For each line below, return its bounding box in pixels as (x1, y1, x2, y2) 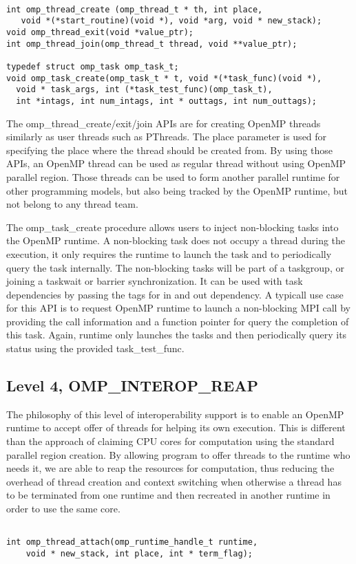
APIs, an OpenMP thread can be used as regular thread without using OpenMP (6, 156, 346, 171)
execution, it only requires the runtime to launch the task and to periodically (6, 246, 332, 261)
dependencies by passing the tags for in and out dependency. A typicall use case (6, 287, 344, 301)
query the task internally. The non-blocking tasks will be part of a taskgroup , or (6, 260, 344, 274)
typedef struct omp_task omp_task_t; (6, 61, 179, 72)
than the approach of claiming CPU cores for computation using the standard (6, 434, 335, 448)
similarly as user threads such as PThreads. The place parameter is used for (6, 129, 327, 144)
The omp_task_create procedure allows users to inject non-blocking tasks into (6, 219, 339, 234)
